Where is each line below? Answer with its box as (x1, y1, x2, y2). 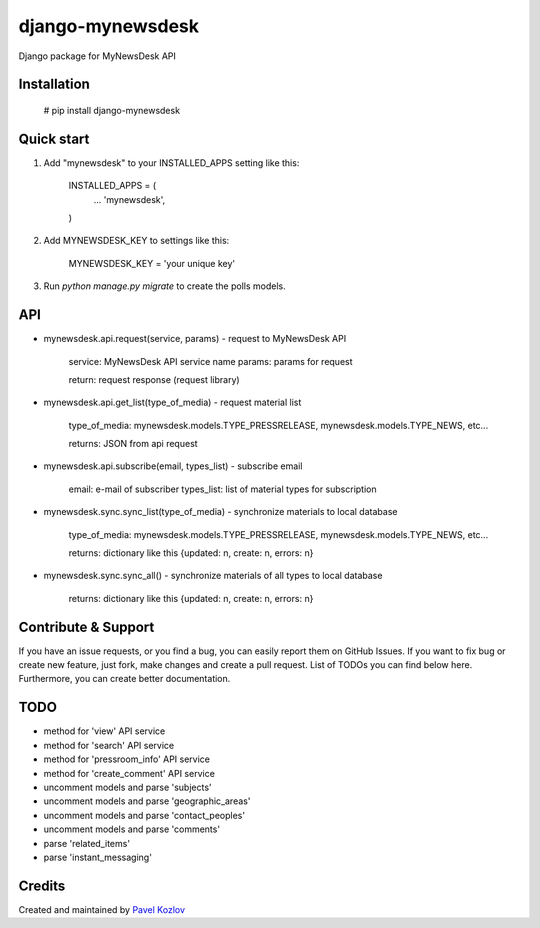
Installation (18, 76, 90, 93)
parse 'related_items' (43, 837, 130, 849)
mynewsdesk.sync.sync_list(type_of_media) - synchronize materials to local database (43, 506, 398, 518)
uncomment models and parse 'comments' (43, 823, 220, 835)
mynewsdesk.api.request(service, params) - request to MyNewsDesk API (43, 333, 347, 345)
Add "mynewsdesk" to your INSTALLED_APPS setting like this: (43, 156, 300, 169)
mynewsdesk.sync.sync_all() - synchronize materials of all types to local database (43, 570, 383, 582)
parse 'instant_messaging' (43, 851, 152, 863)
